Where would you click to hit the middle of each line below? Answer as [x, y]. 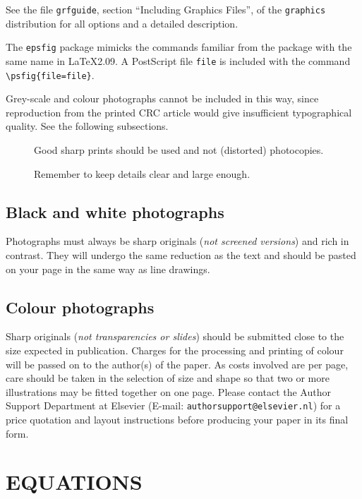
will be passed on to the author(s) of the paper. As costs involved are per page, [177, 364]
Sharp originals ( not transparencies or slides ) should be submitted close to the [175, 336]
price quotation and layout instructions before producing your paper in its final [177, 419]
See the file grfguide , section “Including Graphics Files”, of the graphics [166, 9]
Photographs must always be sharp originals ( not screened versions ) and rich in [177, 241]
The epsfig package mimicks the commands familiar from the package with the [179, 47]
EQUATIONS [74, 482]
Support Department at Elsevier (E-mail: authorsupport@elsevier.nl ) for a [173, 405]
